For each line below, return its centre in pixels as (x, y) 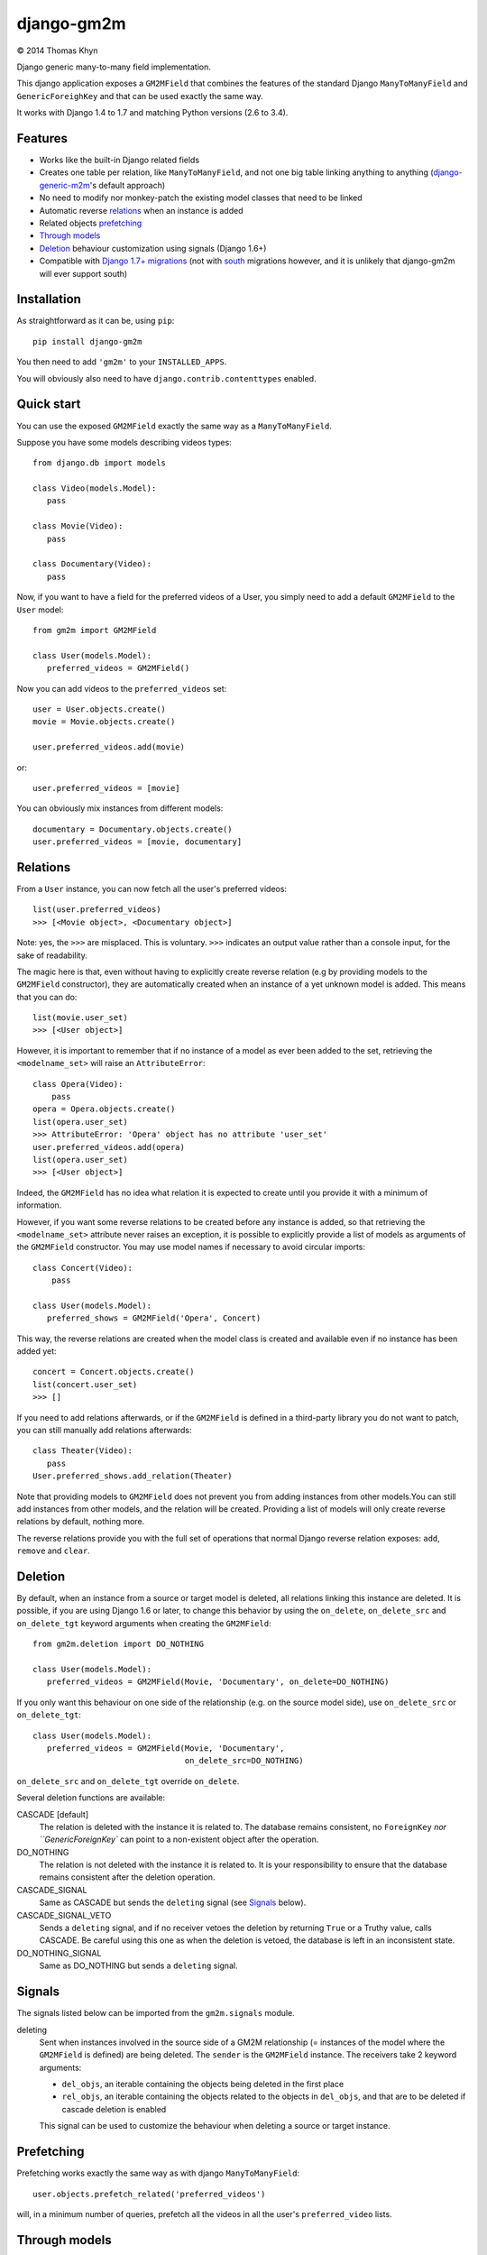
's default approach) (128, 185)
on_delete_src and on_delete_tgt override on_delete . (128, 1781)
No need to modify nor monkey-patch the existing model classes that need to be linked (201, 198)
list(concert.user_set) (85, 1384)
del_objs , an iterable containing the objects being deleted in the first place (203, 2085)
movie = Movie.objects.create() (104, 722)
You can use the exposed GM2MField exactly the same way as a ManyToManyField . (175, 426)
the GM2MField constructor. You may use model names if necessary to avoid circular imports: (191, 1247)
